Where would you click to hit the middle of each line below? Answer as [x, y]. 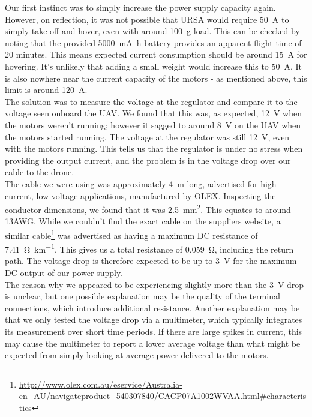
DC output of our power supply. [64, 273]
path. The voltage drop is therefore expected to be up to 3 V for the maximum [151, 261]
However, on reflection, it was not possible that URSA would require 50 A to [147, 19]
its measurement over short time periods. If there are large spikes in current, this [154, 331]
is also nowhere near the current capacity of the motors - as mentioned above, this [156, 78]
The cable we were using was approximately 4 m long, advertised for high [141, 183]
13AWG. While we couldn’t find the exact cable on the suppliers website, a [143, 221]
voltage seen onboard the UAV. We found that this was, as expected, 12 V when [153, 113]
